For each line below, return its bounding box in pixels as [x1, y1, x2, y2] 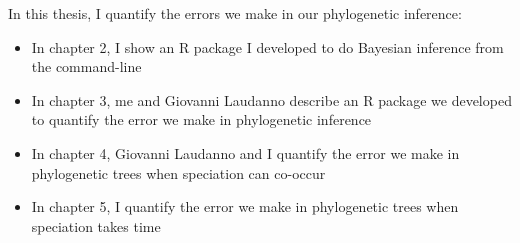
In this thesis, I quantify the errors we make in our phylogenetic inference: [8, 3, 462, 23]
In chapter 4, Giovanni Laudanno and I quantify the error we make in [31, 142, 460, 163]
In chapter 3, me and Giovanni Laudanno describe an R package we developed [31, 89, 512, 110]
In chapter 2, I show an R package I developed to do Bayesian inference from [31, 36, 504, 57]
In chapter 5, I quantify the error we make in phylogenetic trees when [31, 196, 459, 217]
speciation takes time [31, 215, 161, 236]
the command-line [31, 56, 142, 77]
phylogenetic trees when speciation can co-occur [31, 162, 326, 183]
